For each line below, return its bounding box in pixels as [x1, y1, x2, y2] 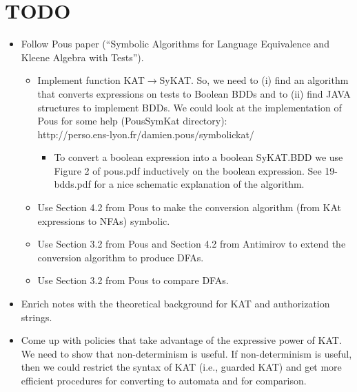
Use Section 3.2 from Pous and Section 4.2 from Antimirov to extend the [37, 237, 346, 251]
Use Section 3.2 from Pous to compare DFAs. [37, 273, 229, 287]
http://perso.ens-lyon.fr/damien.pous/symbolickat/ [37, 127, 254, 141]
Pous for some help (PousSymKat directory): [37, 113, 227, 128]
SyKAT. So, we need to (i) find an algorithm [159, 73, 349, 87]
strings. [21, 309, 52, 324]
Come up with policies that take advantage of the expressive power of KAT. [21, 333, 342, 347]
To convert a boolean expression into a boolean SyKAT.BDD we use [54, 150, 343, 164]
